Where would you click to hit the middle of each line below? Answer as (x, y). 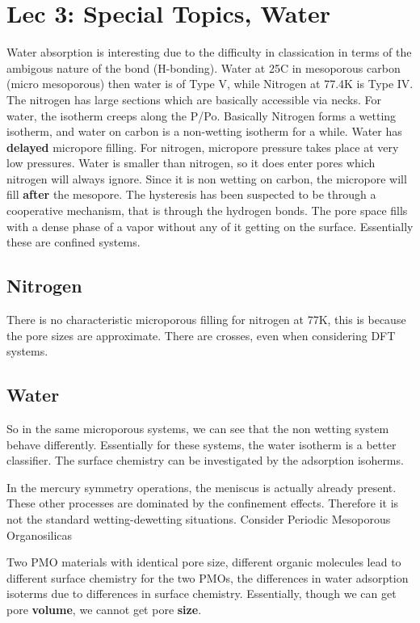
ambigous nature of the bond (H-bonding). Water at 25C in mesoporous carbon (204, 67)
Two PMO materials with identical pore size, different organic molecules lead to (204, 562)
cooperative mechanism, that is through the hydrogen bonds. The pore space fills (207, 210)
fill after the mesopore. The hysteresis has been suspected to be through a (191, 194)
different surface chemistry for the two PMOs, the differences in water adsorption (208, 577)
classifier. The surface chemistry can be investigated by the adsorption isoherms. (205, 460)
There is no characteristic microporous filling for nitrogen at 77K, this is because (206, 320)
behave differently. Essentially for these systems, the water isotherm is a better (202, 444)
